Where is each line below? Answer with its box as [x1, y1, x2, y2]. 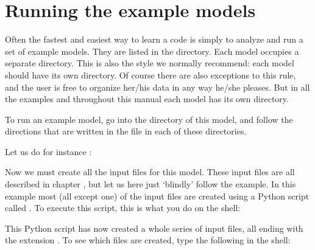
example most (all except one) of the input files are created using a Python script [5, 189, 310, 202]
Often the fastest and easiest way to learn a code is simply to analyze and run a [5, 33, 303, 46]
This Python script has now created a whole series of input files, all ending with [5, 221, 303, 234]
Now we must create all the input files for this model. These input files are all [5, 165, 295, 178]
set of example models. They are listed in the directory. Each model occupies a [5, 44, 299, 57]
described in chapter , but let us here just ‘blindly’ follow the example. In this [5, 178, 296, 190]
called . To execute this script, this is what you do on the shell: [5, 201, 241, 214]
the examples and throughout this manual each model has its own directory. [5, 92, 289, 105]
